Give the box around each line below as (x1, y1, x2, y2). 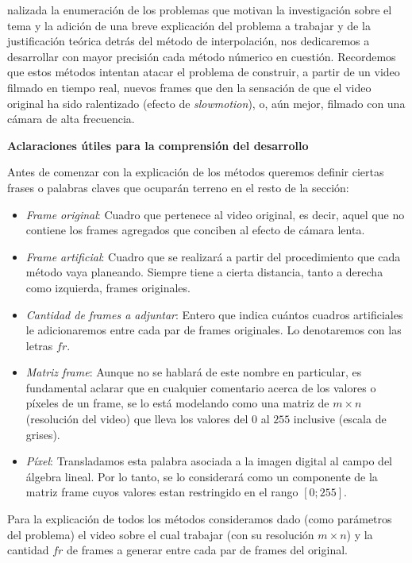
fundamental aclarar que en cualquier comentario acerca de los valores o (25, 379, 376, 395)
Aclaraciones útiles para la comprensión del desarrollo (7, 137, 309, 153)
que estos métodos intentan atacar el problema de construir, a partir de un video (7, 64, 400, 80)
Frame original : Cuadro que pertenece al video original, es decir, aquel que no (25, 206, 405, 222)
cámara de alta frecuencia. (7, 110, 135, 127)
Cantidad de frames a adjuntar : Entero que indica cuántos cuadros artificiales (25, 306, 403, 322)
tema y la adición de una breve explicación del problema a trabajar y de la (7, 17, 371, 33)
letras (25, 337, 53, 353)
